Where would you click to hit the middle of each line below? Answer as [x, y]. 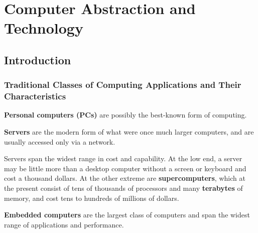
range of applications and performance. [64, 224]
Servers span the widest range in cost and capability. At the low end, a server [123, 158]
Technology [44, 28]
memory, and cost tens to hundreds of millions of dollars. [92, 198]
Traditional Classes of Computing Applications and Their [123, 85]
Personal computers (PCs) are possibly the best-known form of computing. [125, 115]
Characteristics [35, 96]
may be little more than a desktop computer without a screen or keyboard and [125, 168]
